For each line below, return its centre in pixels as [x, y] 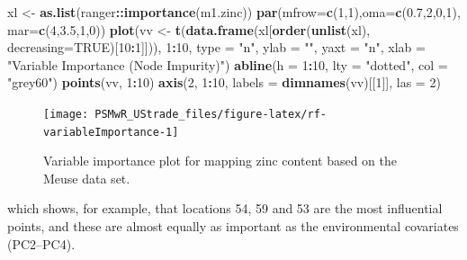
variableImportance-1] [111, 132]
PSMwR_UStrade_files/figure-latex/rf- [211, 114]
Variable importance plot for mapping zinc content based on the [220, 161]
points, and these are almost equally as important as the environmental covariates [233, 226]
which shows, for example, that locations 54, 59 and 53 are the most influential [225, 208]
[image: [66, 114]
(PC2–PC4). [41, 243]
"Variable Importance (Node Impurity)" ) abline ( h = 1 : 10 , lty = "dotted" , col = [228, 64]
